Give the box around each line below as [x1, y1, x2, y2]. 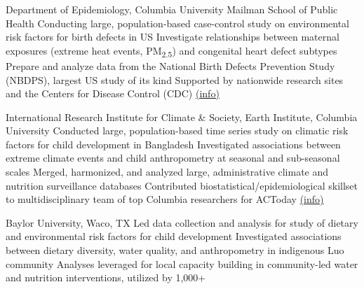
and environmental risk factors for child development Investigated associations [6, 229, 342, 244]
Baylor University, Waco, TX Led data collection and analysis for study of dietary [6, 215, 358, 230]
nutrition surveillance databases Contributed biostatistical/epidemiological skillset [6, 178, 358, 192]
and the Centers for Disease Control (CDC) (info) [6, 86, 220, 101]
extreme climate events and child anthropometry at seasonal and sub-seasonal [6, 150, 340, 165]
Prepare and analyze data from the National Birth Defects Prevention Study [6, 58, 335, 73]
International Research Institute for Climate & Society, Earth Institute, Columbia [6, 109, 358, 124]
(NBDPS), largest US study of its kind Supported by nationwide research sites [6, 72, 344, 87]
